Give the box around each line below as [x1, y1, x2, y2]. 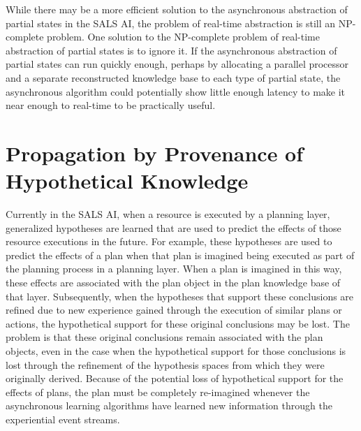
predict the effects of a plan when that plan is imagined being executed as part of [6, 247, 355, 262]
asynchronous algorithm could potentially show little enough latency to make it [6, 84, 346, 98]
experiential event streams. [6, 411, 120, 426]
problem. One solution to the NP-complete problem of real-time [47, 29, 320, 44]
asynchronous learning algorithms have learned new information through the [6, 398, 332, 413]
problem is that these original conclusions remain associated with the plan [6, 330, 323, 344]
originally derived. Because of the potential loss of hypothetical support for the [6, 371, 344, 386]
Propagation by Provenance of [6, 138, 304, 167]
